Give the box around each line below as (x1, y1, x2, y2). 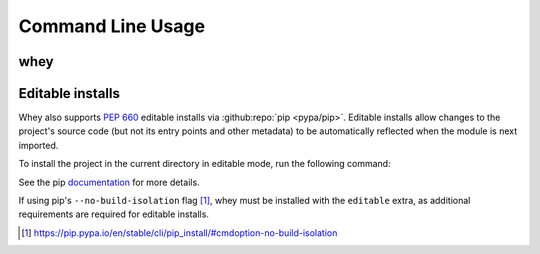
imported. (18, 139, 59, 151)
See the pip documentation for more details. (18, 176, 200, 188)
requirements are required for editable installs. (18, 208, 210, 220)
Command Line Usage (18, 15, 205, 37)
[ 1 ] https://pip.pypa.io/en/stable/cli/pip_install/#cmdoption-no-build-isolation (21, 226, 338, 239)
